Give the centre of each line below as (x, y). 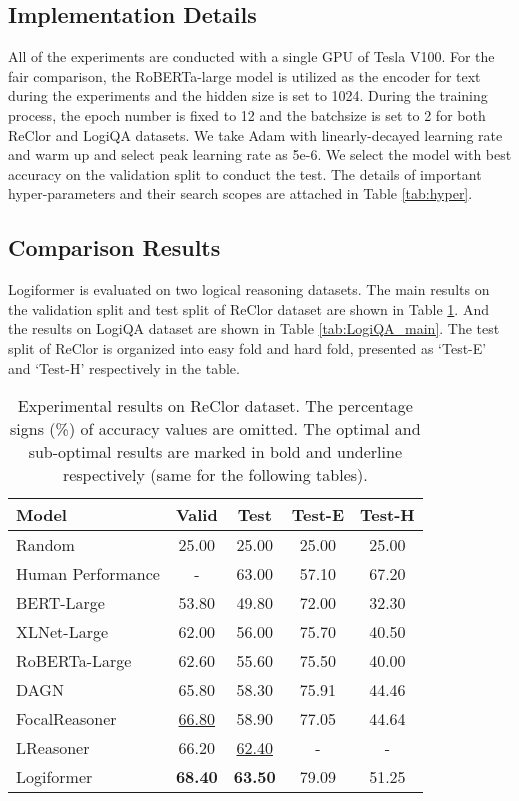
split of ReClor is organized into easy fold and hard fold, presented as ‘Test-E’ (247, 347)
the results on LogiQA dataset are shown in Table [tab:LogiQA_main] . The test (254, 328)
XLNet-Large (62, 632)
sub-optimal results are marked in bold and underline (215, 452)
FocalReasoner (66, 719)
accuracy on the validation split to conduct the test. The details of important (245, 173)
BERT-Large (60, 603)
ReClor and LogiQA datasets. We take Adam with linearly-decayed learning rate (255, 134)
